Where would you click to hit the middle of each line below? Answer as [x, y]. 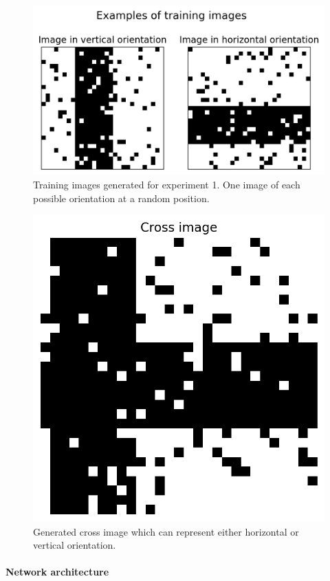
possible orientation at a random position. [121, 198]
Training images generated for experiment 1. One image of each [167, 184]
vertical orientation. [75, 545]
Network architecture [57, 572]
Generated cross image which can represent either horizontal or [166, 531]
